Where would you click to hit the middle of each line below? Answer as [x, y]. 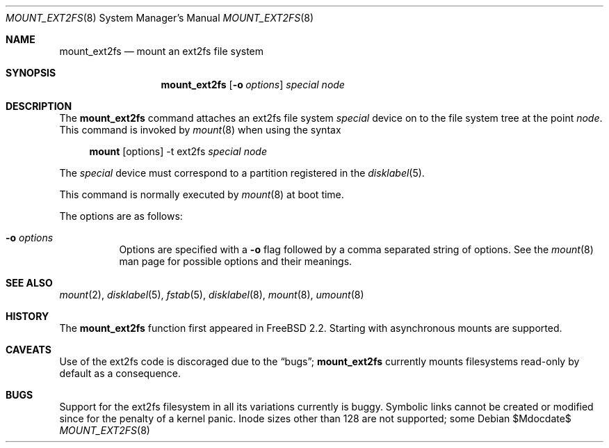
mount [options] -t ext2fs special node [178, 151]
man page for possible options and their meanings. [236, 261]
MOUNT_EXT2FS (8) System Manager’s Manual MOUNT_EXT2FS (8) [160, 18]
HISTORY [27, 316]
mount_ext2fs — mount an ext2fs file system [162, 51]
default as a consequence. [120, 373]
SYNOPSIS [31, 73]
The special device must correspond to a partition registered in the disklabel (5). [242, 173]
